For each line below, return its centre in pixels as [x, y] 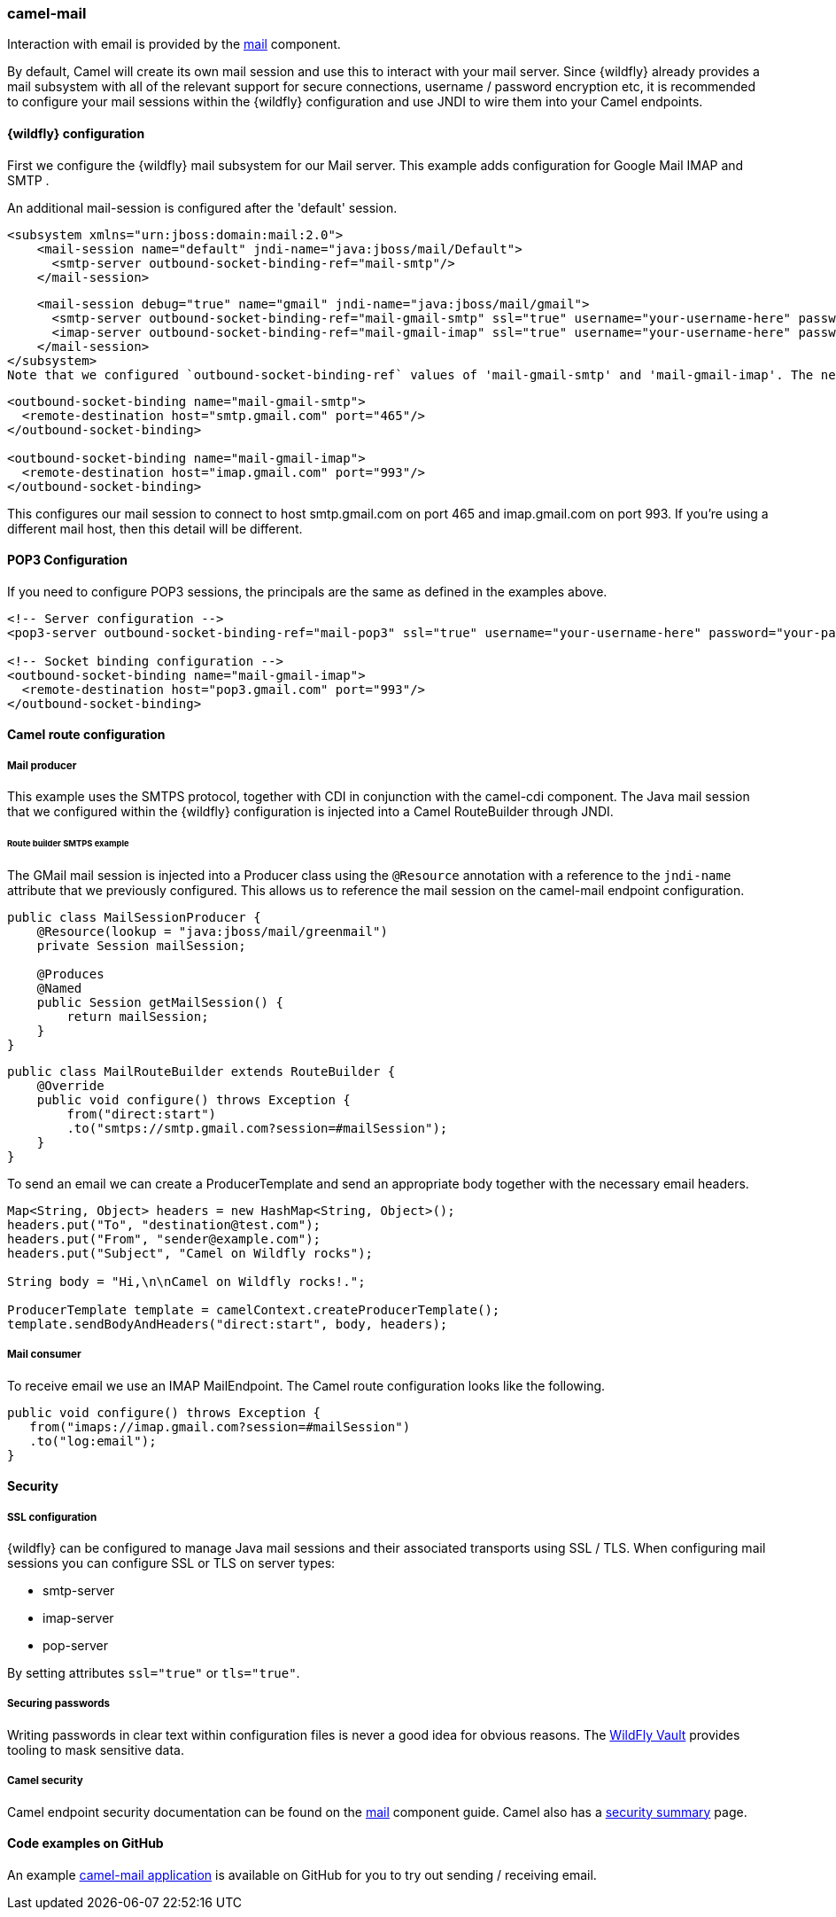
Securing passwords [59, 1704]
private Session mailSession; [141, 945]
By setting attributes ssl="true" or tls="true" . [154, 1673]
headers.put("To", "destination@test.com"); [164, 1224]
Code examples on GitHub [85, 1843]
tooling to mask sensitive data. [96, 1749]
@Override [70, 1085]
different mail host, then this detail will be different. [155, 528]
